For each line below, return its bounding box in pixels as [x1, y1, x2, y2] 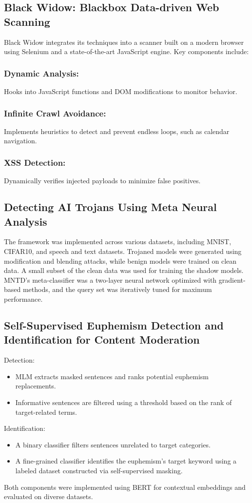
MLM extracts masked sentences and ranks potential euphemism [15, 371, 209, 381]
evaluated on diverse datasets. [4, 491, 93, 502]
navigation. [4, 135, 37, 146]
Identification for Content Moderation [4, 332, 200, 347]
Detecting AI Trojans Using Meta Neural [4, 199, 217, 214]
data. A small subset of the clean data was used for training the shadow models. [4, 265, 244, 275]
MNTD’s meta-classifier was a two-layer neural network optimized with [4, 274, 217, 285]
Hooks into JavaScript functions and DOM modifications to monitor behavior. [4, 86, 237, 96]
